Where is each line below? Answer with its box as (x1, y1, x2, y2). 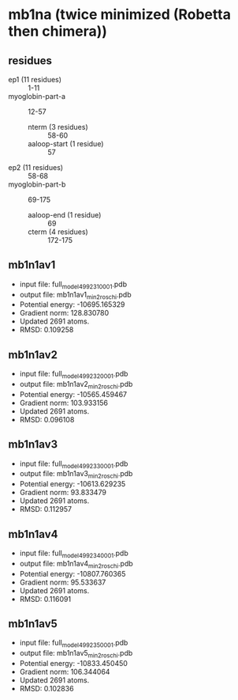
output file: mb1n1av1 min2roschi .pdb (19, 289, 132, 301)
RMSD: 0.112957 (19, 505, 73, 514)
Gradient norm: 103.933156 (19, 398, 109, 407)
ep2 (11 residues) (8, 163, 64, 172)
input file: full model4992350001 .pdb (19, 638, 128, 649)
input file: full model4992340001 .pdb (19, 548, 128, 559)
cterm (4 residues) (28, 227, 88, 236)
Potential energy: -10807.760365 (19, 569, 126, 578)
